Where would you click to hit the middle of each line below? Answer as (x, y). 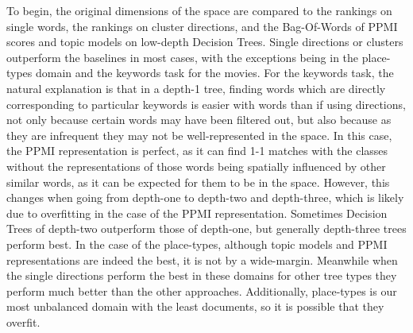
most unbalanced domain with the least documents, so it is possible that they (195, 306)
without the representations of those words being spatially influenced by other (196, 166)
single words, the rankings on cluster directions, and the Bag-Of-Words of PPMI (202, 26)
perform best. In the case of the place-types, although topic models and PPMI (197, 244)
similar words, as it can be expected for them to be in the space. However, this (198, 182)
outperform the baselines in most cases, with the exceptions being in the (183, 57)
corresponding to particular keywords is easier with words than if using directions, (206, 104)
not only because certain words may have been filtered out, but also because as (199, 120)
